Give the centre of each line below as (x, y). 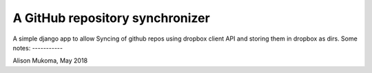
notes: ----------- (38, 48)
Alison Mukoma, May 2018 (50, 61)
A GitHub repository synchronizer (111, 18)
